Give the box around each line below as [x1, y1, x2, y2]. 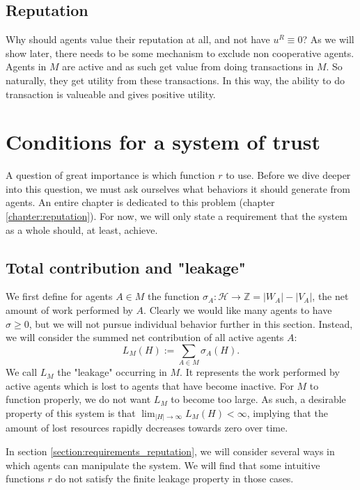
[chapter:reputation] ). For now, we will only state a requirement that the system [6, 209, 348, 223]
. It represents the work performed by [180, 365, 340, 379]
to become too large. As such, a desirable [171, 392, 346, 406]
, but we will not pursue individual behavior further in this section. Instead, [29, 316, 353, 331]
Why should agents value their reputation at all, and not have [6, 32, 270, 47]
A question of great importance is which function [6, 168, 215, 182]
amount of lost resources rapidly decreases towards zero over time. [6, 420, 288, 435]
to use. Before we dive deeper [226, 168, 351, 182]
